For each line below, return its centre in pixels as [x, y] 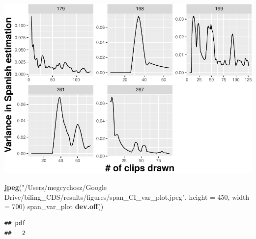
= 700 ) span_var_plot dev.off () [54, 206]
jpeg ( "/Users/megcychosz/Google [56, 187]
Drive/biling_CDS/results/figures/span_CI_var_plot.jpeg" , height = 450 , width [127, 197]
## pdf [15, 224]
